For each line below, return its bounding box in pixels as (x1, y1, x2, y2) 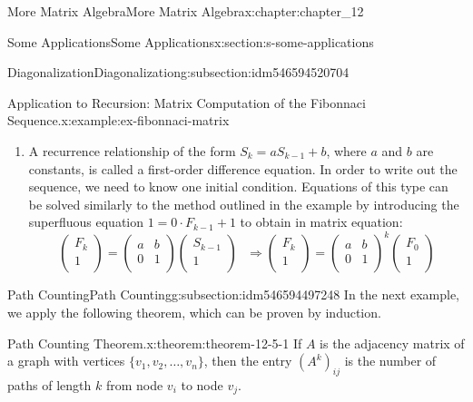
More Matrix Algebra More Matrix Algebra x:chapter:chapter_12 (7, 2, 364, 20)
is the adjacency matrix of (320, 333, 465, 352)
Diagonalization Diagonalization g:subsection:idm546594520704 (7, 63, 350, 82)
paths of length (7, 376, 92, 395)
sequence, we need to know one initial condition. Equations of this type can (28, 177, 448, 196)
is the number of (344, 351, 437, 370)
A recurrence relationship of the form (28, 141, 236, 160)
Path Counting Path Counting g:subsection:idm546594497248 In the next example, (7, 285, 460, 304)
